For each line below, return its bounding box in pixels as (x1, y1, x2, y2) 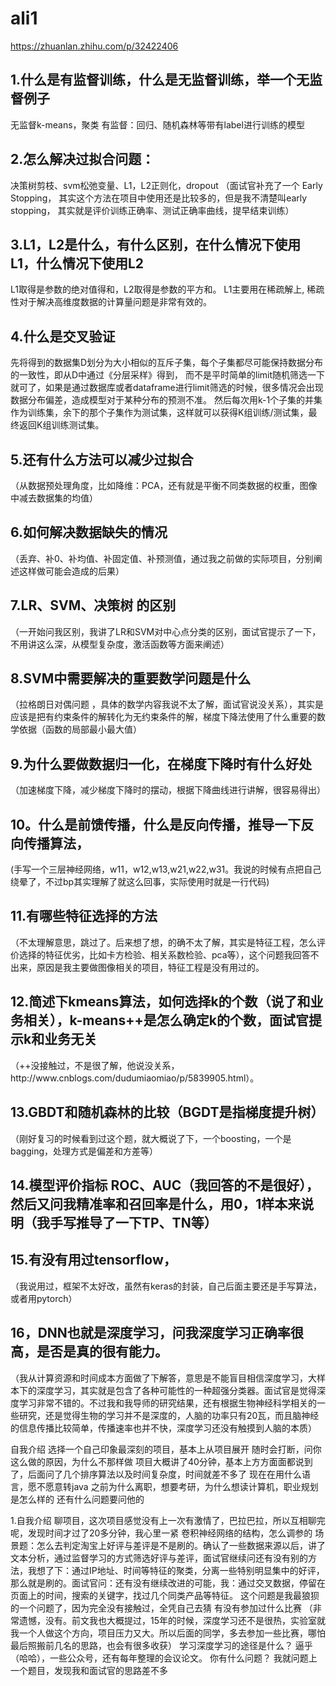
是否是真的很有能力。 (36, 1343, 168, 1361)
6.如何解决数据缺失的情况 (10, 524, 168, 541)
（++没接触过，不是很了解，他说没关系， (10, 1059, 180, 1071)
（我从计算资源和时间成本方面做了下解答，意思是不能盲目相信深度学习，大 (10, 1372, 317, 1384)
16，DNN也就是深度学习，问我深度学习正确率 (10, 1325, 291, 1342)
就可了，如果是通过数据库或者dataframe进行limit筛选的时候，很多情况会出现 (10, 382, 324, 394)
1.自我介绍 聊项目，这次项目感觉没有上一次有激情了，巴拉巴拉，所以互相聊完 (10, 1514, 326, 1526)
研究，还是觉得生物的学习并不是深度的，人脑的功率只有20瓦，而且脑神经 (18, 1409, 320, 1421)
